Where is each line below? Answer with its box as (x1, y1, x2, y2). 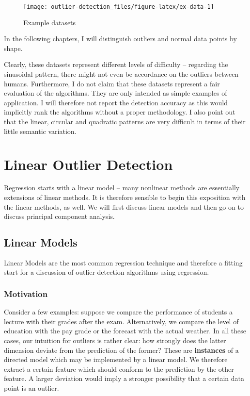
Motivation (4, 288, 48, 299)
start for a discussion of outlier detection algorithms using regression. (4, 267, 209, 277)
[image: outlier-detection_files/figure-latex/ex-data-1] (23, 3, 214, 10)
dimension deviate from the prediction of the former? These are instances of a (4, 345, 239, 355)
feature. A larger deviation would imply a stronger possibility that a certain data (4, 373, 244, 383)
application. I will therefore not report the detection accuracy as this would (4, 97, 228, 107)
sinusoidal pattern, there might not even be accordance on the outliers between (4, 69, 239, 79)
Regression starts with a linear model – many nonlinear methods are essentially (4, 182, 240, 193)
